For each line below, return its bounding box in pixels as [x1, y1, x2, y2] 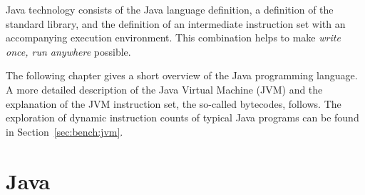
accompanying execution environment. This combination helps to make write [6, 30, 341, 45]
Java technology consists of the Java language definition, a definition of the [6, 2, 334, 16]
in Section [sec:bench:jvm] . [6, 124, 123, 139]
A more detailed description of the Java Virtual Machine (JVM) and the [6, 81, 323, 96]
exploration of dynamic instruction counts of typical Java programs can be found [6, 110, 359, 125]
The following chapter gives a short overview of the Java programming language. [6, 68, 358, 83]
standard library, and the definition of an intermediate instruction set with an [6, 16, 346, 31]
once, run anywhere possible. [6, 44, 131, 59]
